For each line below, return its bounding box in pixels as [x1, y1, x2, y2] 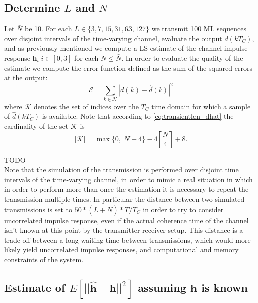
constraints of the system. [4, 254, 84, 264]
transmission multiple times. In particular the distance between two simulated [4, 193, 245, 204]
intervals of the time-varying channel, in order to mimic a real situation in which [4, 174, 253, 184]
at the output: [4, 72, 48, 83]
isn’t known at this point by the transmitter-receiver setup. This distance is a [4, 225, 243, 235]
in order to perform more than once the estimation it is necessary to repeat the [4, 184, 249, 194]
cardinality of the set [4, 121, 69, 131]
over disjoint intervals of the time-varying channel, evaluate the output [4, 33, 222, 43]
